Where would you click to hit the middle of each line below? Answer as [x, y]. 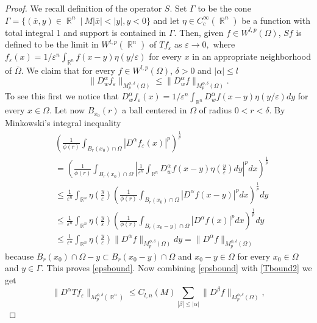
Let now [70, 110]
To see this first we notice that [62, 96]
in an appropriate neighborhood [251, 56]
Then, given [201, 32]
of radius [215, 110]
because [20, 256]
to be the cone [224, 8]
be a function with [276, 20]
